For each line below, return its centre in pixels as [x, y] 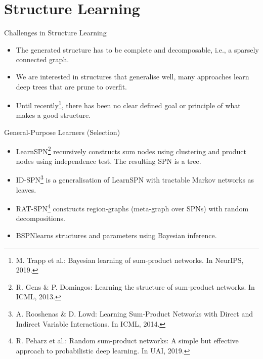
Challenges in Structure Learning [55, 33]
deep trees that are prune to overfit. [71, 86]
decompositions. [40, 218]
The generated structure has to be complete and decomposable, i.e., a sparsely [137, 49]
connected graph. [42, 59]
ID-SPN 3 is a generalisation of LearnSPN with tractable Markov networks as [135, 179]
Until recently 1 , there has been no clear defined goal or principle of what [128, 104]
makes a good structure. [53, 115]
